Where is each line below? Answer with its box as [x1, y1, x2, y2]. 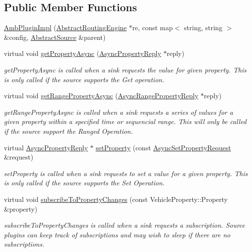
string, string [184, 22, 222, 33]
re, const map [132, 22, 173, 33]
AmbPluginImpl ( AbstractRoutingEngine [4, 22, 127, 33]
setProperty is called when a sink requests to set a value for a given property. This [4, 168, 248, 178]
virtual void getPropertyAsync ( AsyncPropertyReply [4, 48, 161, 58]
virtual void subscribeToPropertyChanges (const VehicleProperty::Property [4, 194, 228, 204]
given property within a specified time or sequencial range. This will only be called [4, 116, 247, 126]
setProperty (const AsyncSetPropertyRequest [96, 142, 231, 152]
